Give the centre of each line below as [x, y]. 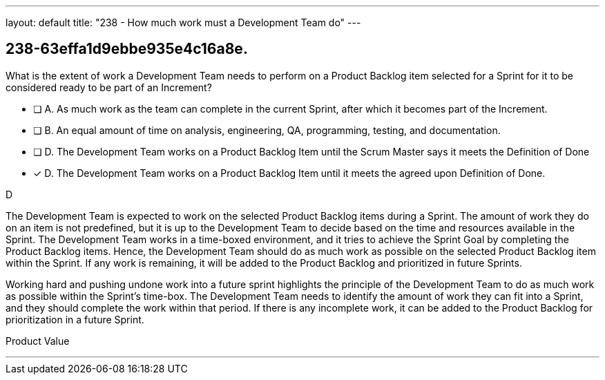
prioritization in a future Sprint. [75, 319]
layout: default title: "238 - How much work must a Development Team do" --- [183, 22]
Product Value [38, 341]
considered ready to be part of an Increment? [109, 87]
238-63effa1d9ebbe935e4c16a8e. [127, 49]
